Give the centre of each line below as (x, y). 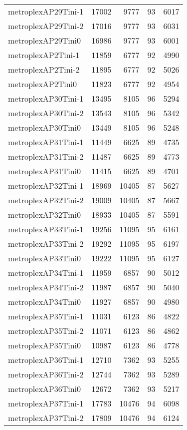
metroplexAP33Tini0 (45, 258)
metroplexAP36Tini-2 (46, 374)
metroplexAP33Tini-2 (46, 244)
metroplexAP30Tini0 (45, 127)
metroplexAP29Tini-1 (46, 11)
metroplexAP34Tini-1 (46, 273)
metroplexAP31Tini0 (45, 171)
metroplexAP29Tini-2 (46, 26)
